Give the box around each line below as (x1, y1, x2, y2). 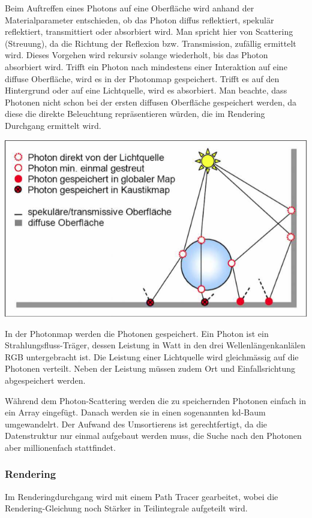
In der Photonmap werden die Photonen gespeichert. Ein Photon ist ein (5, 327, 269, 339)
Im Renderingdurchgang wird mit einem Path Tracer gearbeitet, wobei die (5, 490, 278, 502)
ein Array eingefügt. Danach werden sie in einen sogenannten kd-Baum (5, 406, 266, 418)
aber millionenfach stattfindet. (5, 441, 116, 453)
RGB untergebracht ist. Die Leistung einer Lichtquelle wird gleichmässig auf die (5, 350, 299, 363)
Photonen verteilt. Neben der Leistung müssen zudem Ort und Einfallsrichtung (5, 362, 296, 375)
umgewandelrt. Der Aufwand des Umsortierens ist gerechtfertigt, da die (5, 417, 268, 430)
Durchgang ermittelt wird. (5, 119, 101, 131)
